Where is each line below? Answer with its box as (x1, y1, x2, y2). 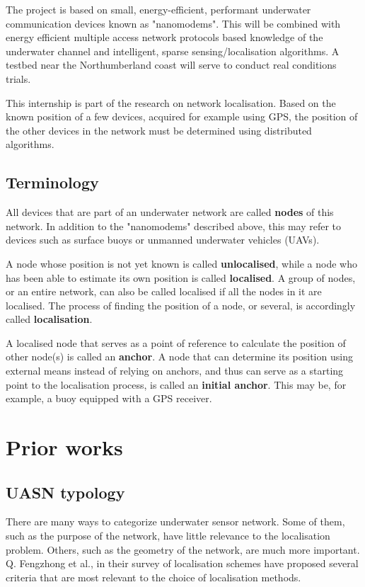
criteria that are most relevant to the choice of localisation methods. (6, 569, 301, 584)
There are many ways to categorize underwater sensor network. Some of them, (6, 514, 345, 529)
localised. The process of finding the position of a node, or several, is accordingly (6, 297, 356, 312)
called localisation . (6, 312, 93, 326)
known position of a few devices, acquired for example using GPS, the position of (6, 109, 358, 124)
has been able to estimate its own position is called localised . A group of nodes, (6, 270, 356, 285)
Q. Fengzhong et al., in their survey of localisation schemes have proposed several (6, 556, 359, 571)
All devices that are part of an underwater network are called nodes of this (6, 205, 334, 220)
